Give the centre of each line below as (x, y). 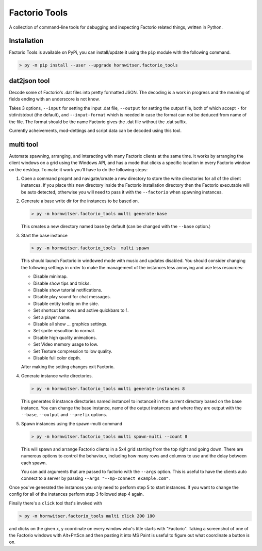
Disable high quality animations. (65, 338)
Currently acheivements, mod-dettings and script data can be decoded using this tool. (95, 130)
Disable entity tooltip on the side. (66, 304)
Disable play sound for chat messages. (72, 297)
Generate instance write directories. (57, 375)
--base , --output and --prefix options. (64, 415)
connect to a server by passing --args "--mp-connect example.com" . (96, 478)
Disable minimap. (50, 276)
